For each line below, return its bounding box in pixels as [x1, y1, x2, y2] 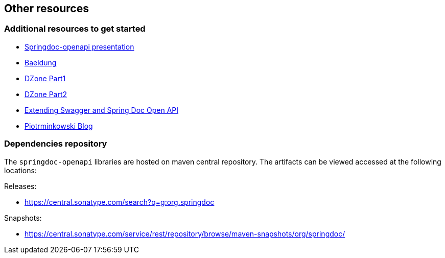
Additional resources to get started [4, 24, 146, 34]
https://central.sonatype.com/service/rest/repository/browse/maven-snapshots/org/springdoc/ [25, 229, 345, 238]
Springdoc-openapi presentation [25, 42, 134, 51]
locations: [4, 166, 37, 175]
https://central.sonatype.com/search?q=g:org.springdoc [25, 197, 215, 206]
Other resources [4, 2, 89, 15]
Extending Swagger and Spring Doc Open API [25, 105, 179, 114]
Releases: [4, 181, 37, 191]
